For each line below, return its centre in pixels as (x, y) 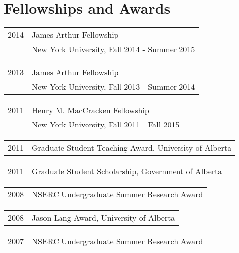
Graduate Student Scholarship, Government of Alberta (127, 171)
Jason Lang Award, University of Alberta (103, 218)
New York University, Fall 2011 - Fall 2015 (106, 125)
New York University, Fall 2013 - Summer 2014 (114, 87)
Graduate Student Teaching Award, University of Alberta (132, 148)
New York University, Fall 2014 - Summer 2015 (114, 49)
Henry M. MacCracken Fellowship (90, 110)
